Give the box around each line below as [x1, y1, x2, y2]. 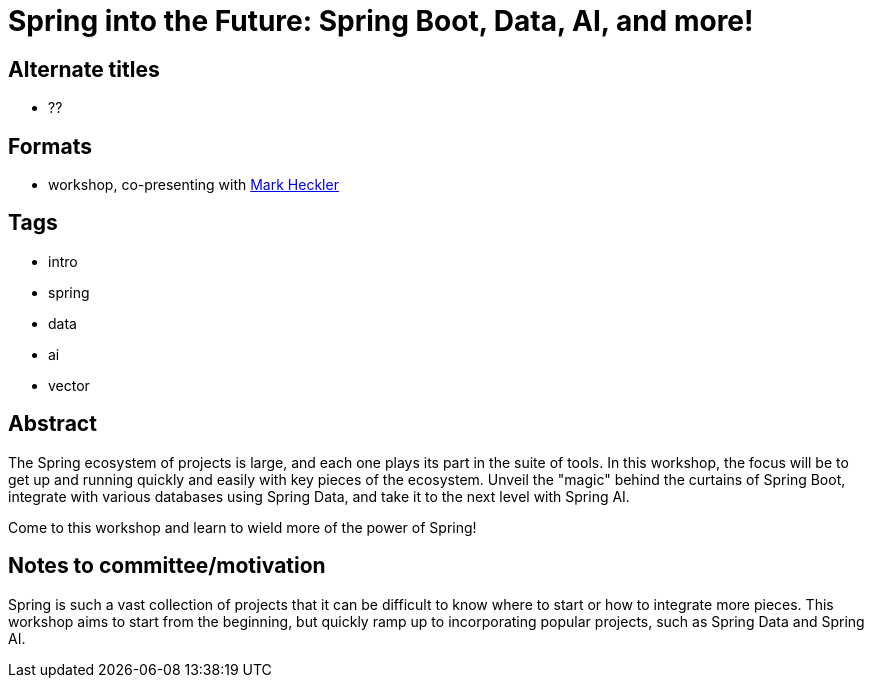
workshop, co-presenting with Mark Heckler [48, 176, 339, 194]
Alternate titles [8, 56, 160, 82]
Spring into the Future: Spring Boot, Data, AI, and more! [8, 4, 754, 38]
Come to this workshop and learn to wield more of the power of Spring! [8, 518, 477, 536]
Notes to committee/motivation [8, 553, 326, 579]
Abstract [8, 411, 97, 437]
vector [48, 376, 90, 394]
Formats [8, 133, 92, 159]
